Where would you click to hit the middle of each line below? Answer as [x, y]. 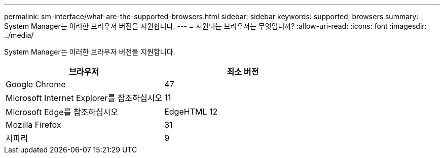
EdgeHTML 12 [191, 112]
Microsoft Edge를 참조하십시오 [62, 112]
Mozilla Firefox [33, 125]
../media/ [19, 35]
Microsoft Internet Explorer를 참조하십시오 [84, 98]
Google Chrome [36, 84]
